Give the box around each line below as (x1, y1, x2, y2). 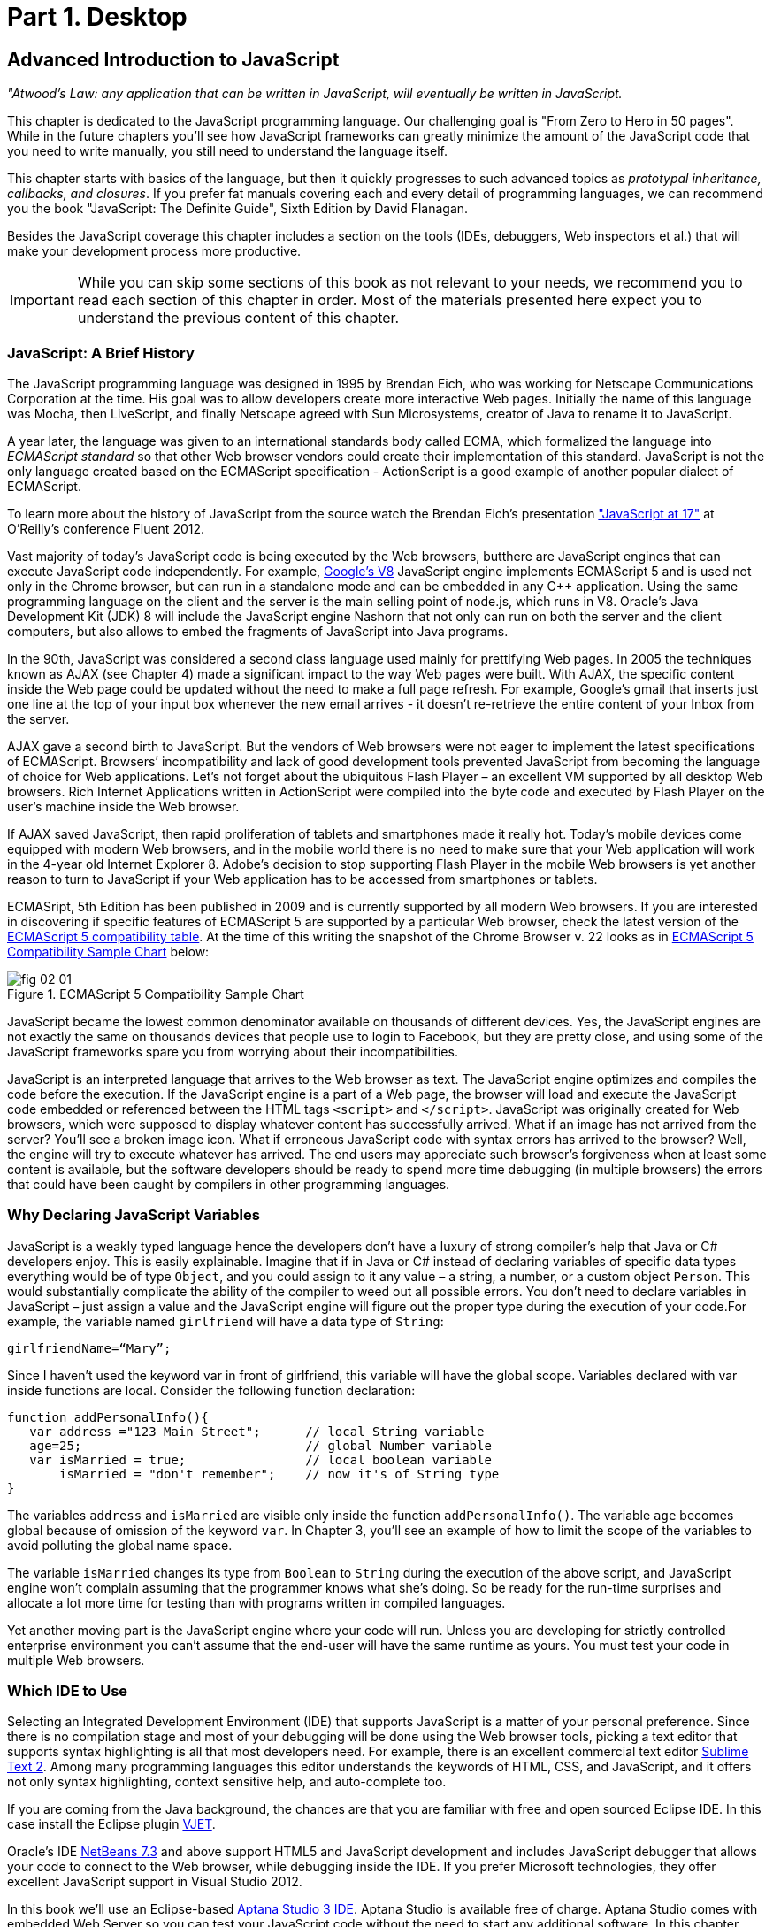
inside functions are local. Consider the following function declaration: (7, 1382, 416, 1398)
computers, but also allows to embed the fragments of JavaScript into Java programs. (7, 623, 509, 639)
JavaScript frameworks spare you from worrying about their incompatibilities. (7, 1043, 458, 1059)
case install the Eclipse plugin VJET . (7, 1816, 216, 1832)
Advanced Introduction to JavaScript (7, 48, 340, 71)
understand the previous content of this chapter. (77, 309, 400, 327)
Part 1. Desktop (7, 2, 188, 32)
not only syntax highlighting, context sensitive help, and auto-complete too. (7, 1774, 447, 1790)
